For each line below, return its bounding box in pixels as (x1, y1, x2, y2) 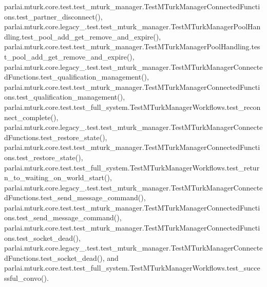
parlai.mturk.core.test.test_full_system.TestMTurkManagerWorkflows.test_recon (4, 101, 261, 112)
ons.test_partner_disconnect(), (4, 11, 103, 22)
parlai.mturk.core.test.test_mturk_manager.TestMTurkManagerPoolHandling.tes (4, 41, 260, 52)
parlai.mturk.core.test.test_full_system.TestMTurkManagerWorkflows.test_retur (4, 162, 260, 173)
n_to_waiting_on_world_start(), (4, 172, 112, 183)
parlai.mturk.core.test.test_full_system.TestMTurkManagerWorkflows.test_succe (4, 262, 260, 273)
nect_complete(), (4, 111, 59, 122)
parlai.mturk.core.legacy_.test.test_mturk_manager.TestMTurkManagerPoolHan (4, 21, 261, 32)
